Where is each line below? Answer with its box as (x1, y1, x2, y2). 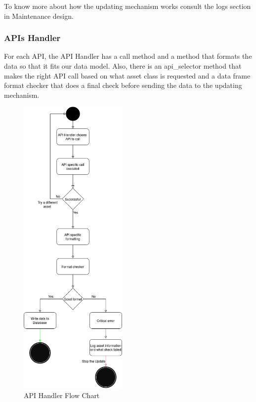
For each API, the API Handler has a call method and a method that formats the (4, 51, 252, 61)
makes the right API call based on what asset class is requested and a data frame (4, 70, 251, 80)
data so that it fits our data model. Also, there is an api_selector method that (4, 61, 242, 71)
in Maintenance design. (4, 10, 74, 21)
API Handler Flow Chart (24, 390, 100, 400)
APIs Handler (4, 32, 61, 44)
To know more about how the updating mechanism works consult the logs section (4, 1, 251, 11)
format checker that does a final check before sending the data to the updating (4, 80, 242, 90)
